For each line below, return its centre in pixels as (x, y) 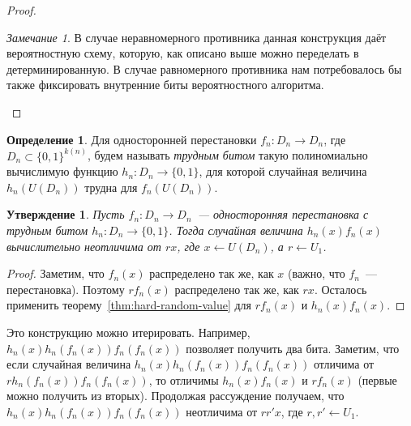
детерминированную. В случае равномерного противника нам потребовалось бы (204, 68)
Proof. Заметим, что (56, 273)
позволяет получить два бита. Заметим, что (293, 348)
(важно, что (317, 273)
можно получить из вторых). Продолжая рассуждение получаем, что (176, 396)
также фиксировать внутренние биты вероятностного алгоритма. (165, 85)
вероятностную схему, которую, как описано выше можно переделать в (183, 53)
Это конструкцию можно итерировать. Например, (128, 332)
